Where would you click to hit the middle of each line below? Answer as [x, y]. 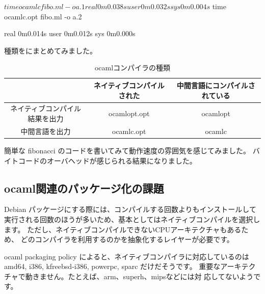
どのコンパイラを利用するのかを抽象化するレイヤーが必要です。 [127, 239]
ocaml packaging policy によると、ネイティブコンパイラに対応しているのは [127, 256]
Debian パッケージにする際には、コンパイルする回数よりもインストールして [130, 209]
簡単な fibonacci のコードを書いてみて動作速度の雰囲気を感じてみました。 [127, 150]
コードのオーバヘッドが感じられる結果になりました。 [107, 160]
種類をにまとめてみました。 [50, 50]
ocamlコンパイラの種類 [132, 68]
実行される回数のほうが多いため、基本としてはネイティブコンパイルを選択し [132, 219]
